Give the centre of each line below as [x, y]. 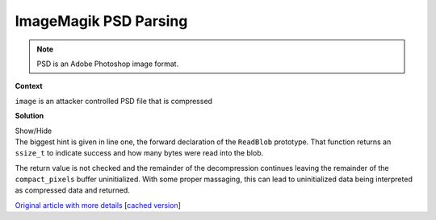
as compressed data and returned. [73, 190]
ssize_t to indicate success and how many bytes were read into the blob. [139, 153]
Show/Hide [34, 131]
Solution [29, 116]
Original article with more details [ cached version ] [98, 205]
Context [29, 86]
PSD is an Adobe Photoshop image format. [108, 64]
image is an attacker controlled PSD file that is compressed [114, 101]
